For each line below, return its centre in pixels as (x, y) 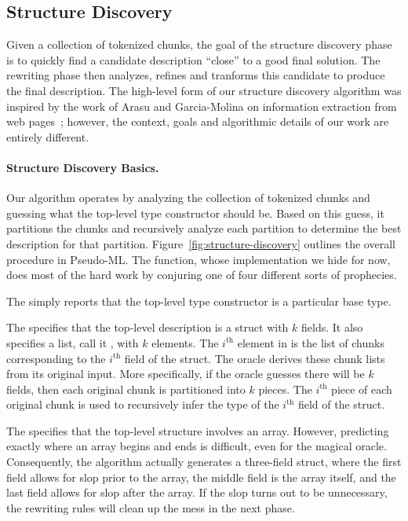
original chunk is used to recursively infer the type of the (143, 404)
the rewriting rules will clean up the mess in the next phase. (151, 507)
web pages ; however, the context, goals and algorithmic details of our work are (198, 121)
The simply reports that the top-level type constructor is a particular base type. (199, 301)
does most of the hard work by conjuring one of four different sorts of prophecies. (202, 275)
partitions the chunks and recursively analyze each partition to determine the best (204, 228)
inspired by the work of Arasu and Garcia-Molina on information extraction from (202, 106)
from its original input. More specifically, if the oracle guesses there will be (186, 374)
